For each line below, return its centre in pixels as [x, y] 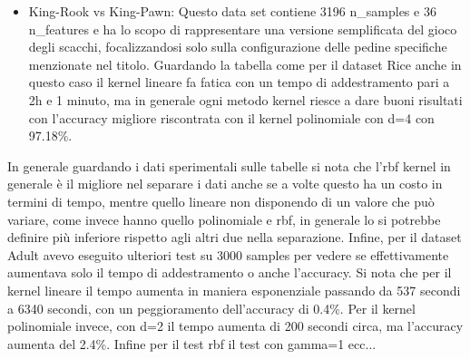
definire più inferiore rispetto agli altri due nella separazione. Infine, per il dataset [235, 237]
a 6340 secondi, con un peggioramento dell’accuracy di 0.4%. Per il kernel [211, 308]
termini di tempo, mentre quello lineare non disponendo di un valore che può [221, 201]
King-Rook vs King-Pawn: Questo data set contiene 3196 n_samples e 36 [232, 11]
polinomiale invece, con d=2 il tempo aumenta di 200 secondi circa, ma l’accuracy [235, 326]
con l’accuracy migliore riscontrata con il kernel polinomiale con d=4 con [231, 117]
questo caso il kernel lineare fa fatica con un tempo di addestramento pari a [239, 82]
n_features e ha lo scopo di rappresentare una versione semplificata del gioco [243, 29]
